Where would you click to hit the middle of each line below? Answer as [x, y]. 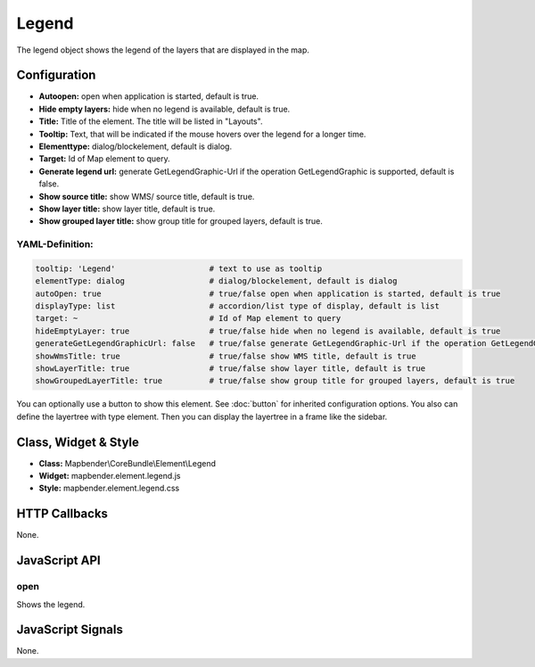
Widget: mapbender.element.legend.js [110, 476]
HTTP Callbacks [62, 514]
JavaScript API [59, 560]
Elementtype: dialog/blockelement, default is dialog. [135, 146]
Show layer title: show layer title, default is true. [127, 209]
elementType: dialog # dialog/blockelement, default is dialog [216, 281]
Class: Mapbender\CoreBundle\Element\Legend [128, 463]
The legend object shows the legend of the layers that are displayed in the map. [163, 50]
